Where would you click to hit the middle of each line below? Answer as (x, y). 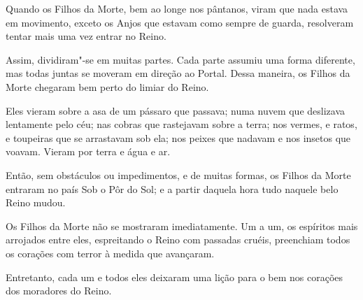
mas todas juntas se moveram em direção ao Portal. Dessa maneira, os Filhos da (178, 73)
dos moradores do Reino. (59, 291)
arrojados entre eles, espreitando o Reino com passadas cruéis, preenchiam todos (178, 240)
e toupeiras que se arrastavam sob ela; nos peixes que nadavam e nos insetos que (178, 137)
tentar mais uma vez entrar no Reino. (86, 36)
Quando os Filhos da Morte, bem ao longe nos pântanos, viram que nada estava (177, 8)
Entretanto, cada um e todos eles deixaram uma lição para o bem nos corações (175, 277)
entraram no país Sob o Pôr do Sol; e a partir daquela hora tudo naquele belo (172, 188)
